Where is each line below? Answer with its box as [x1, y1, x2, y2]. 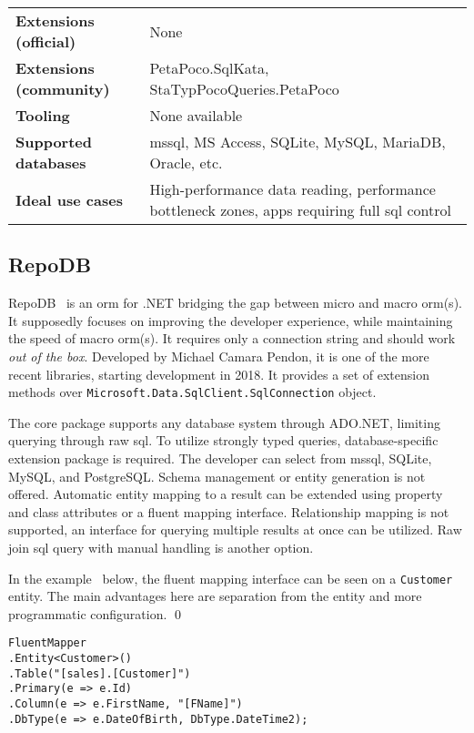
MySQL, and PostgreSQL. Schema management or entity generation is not [8, 466, 426, 485]
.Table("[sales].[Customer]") [8, 667, 191, 680]
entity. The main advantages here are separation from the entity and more [8, 586, 422, 606]
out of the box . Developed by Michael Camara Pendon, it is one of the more [8, 346, 429, 365]
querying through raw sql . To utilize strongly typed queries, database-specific [8, 431, 439, 450]
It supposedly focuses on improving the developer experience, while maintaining [8, 311, 453, 330]
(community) [15, 78, 110, 99]
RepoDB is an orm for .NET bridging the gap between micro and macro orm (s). [8, 293, 462, 312]
